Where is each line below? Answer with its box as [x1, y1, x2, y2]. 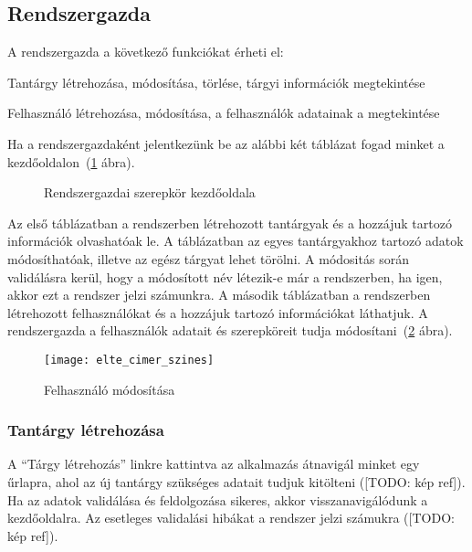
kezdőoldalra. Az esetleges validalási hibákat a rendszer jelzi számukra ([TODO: [7, 508, 455, 527]
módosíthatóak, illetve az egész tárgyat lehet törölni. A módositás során [7, 249, 409, 268]
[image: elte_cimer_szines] [44, 353, 215, 366]
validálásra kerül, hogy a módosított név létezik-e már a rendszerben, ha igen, [7, 267, 443, 286]
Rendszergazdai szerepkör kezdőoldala [44, 183, 256, 202]
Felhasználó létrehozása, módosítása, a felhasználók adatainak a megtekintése [7, 103, 440, 122]
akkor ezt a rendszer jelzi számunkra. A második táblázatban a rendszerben [7, 285, 431, 304]
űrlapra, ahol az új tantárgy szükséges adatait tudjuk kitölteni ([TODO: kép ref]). [7, 472, 466, 491]
